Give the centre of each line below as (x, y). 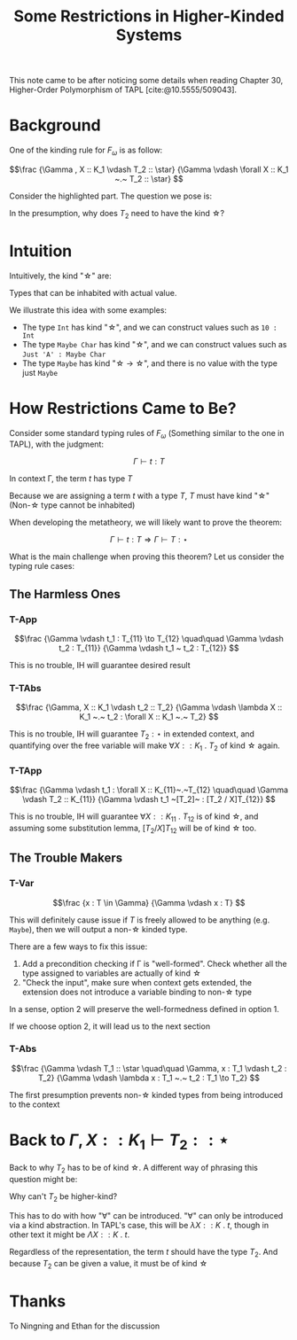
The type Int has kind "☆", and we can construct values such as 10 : (149, 327)
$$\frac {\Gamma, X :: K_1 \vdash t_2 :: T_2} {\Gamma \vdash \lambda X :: (149, 707)
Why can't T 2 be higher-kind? (63, 1197)
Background (55, 125)
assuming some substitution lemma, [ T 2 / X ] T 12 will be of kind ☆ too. (133, 829)
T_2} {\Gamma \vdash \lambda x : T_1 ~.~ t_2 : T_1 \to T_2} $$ (149, 1078)
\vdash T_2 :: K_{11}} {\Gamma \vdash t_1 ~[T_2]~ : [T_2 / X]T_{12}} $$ (149, 799)
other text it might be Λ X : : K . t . (70, 1235)
